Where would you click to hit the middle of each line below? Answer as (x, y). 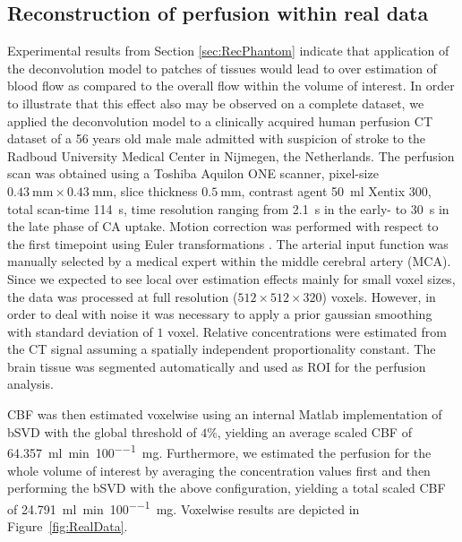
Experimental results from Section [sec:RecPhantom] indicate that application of (228, 51)
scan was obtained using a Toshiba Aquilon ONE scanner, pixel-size (193, 173)
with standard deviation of (80, 331)
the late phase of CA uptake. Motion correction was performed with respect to (223, 226)
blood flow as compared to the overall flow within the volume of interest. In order (231, 86)
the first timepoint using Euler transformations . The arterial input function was (228, 243)
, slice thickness (155, 190)
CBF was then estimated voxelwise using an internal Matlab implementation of (225, 414)
